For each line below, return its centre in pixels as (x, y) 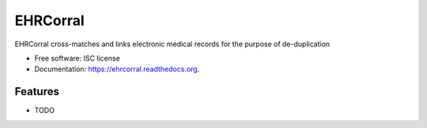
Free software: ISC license (77, 58)
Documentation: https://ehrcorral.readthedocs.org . (117, 69)
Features (37, 91)
